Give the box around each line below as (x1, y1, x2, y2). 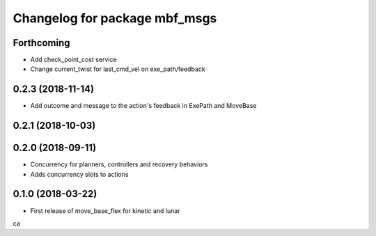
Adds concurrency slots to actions (30, 170, 129, 178)
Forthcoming (13, 37, 70, 49)
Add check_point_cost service (30, 56, 118, 64)
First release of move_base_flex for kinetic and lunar (30, 206, 180, 215)
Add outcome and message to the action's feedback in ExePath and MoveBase (30, 102, 257, 110)
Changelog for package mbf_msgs (13, 10, 217, 26)
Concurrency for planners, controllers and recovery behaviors (30, 160, 208, 168)
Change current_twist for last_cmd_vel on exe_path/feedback (30, 65, 205, 73)
